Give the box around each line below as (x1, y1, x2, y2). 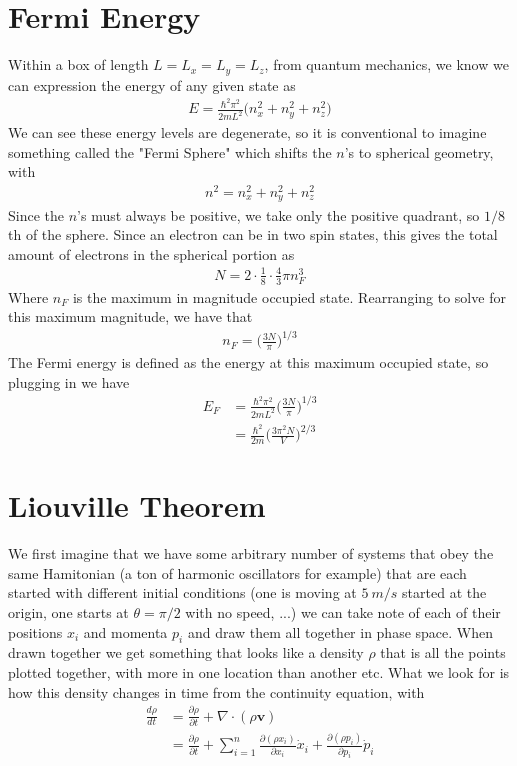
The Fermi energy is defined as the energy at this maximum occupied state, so (8, 352, 489, 373)
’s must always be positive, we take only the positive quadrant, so (77, 204, 480, 225)
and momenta (83, 621, 168, 642)
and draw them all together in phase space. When (187, 621, 494, 642)
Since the (8, 204, 64, 225)
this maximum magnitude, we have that (8, 306, 253, 327)
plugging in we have (8, 371, 130, 392)
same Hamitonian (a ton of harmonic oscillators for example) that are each (8, 562, 467, 583)
